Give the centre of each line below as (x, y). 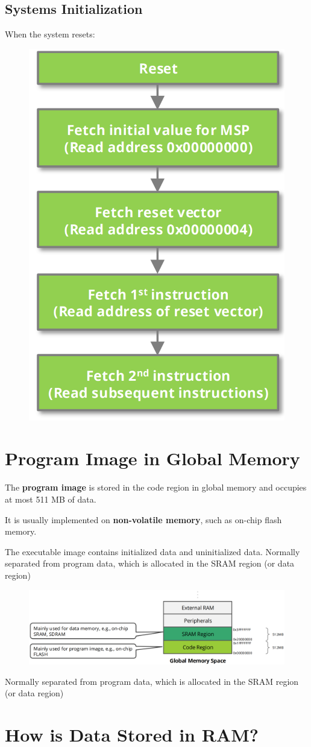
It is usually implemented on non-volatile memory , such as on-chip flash (143, 519)
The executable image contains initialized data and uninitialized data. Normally (152, 551)
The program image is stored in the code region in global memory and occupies (156, 487)
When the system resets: (50, 34)
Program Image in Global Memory (152, 458)
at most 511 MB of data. (51, 499)
